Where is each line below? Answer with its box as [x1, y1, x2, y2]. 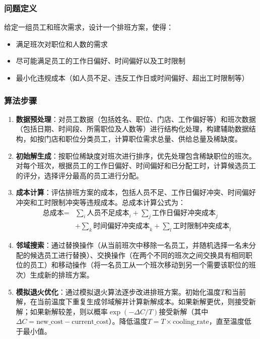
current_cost [72, 318, 109, 326]
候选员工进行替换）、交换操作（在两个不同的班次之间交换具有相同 [30, 249, 245, 260]
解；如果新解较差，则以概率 [16, 306, 108, 316]
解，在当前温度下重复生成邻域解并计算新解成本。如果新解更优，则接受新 [16, 296, 256, 307]
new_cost [36, 318, 63, 326]
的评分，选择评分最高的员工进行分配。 [16, 170, 143, 180]
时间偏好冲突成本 [93, 223, 150, 230]
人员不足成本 [87, 209, 129, 217]
